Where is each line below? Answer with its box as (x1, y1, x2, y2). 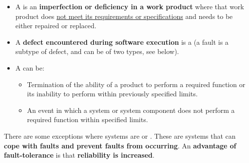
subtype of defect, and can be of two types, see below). (15, 46, 179, 56)
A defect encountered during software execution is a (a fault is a (15, 36, 229, 47)
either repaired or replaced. (15, 20, 96, 31)
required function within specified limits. (27, 114, 148, 125)
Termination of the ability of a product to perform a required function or (27, 79, 246, 89)
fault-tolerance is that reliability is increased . (4, 150, 154, 160)
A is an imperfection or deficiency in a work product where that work (15, 1, 244, 11)
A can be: (15, 62, 44, 72)
